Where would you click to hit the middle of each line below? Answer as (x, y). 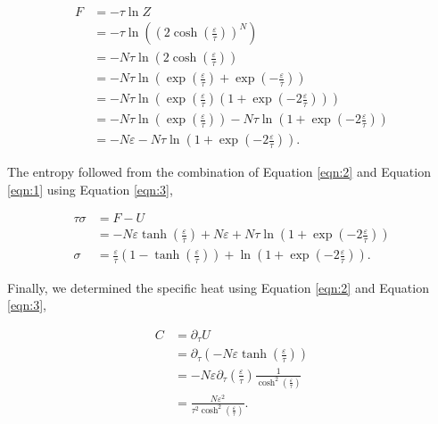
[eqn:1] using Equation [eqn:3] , (90, 189)
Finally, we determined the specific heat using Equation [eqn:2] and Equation (218, 287)
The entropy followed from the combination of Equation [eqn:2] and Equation (219, 172)
